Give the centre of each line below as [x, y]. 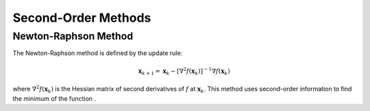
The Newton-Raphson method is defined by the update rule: [98, 53]
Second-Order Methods [82, 18]
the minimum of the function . [54, 98]
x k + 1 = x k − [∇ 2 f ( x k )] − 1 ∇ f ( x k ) [184, 71]
